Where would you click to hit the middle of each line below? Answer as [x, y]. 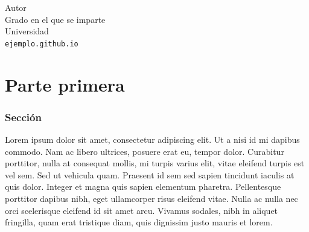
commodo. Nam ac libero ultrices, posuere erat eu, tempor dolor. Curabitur [145, 151]
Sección [23, 117]
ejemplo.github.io [42, 44]
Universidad [27, 31]
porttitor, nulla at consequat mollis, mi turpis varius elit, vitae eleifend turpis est [155, 163]
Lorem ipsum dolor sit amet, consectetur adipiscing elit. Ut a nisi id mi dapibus [152, 140]
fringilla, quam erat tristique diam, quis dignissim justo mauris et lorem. [139, 222]
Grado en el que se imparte [55, 19]
